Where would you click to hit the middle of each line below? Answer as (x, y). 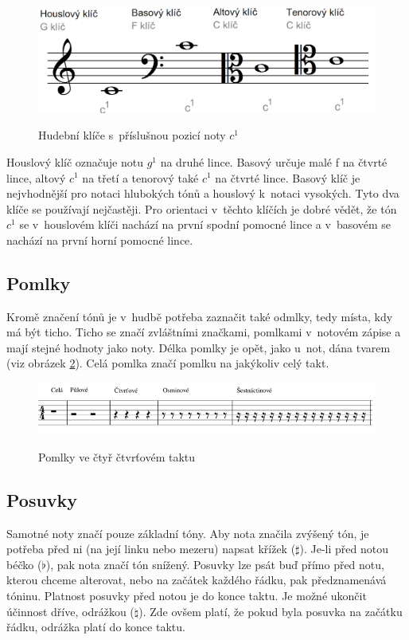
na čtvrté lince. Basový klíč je (288, 177)
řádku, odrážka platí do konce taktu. (96, 627)
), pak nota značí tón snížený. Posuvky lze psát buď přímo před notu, (215, 564)
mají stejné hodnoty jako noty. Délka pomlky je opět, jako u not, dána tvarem (199, 347)
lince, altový (36, 177)
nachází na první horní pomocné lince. (100, 240)
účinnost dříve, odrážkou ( (70, 611)
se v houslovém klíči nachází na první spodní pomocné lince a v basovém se (205, 224)
